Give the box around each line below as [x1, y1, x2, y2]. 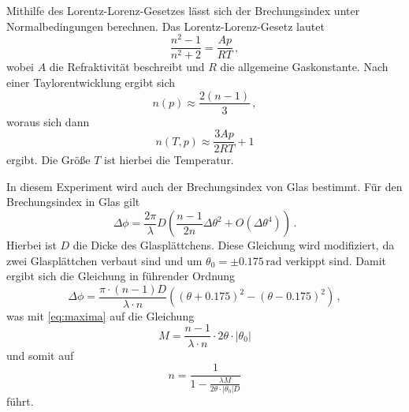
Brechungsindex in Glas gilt [6, 193, 140, 210]
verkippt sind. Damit [285, 252, 386, 268]
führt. [6, 392, 34, 409]
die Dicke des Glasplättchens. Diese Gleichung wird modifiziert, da [73, 237, 395, 253]
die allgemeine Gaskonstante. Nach [220, 58, 389, 75]
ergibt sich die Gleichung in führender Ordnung [6, 268, 236, 284]
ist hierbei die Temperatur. [104, 152, 234, 168]
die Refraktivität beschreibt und [49, 58, 205, 75]
